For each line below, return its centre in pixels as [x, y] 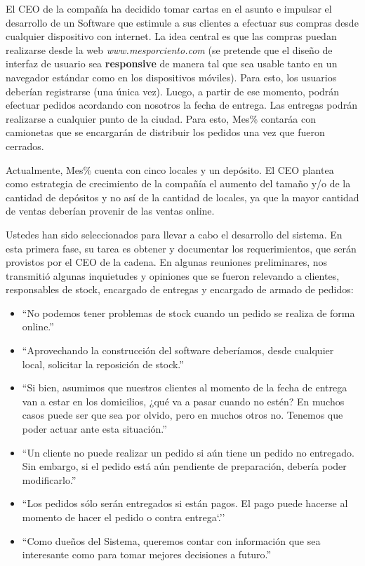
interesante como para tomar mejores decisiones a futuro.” [147, 554]
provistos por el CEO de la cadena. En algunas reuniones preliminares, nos [167, 262]
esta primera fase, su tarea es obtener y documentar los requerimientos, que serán [181, 248]
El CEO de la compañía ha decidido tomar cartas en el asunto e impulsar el [169, 8]
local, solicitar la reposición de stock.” [103, 364]
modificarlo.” [49, 479]
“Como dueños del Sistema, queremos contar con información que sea [171, 540]
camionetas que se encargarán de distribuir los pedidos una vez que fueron [165, 132]
